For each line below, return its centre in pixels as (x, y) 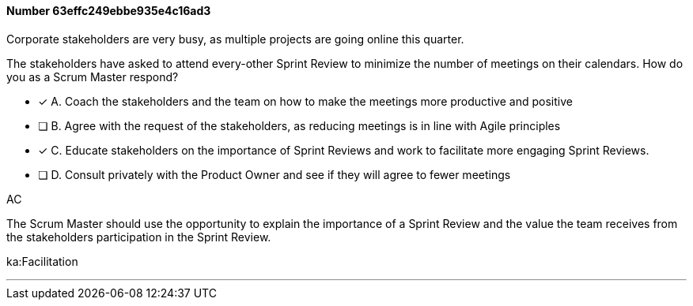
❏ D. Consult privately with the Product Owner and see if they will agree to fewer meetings (275, 174)
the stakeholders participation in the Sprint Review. (139, 237)
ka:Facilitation (42, 261)
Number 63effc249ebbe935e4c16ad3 (109, 11)
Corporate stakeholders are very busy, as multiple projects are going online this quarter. (235, 39)
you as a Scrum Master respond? (93, 76)
